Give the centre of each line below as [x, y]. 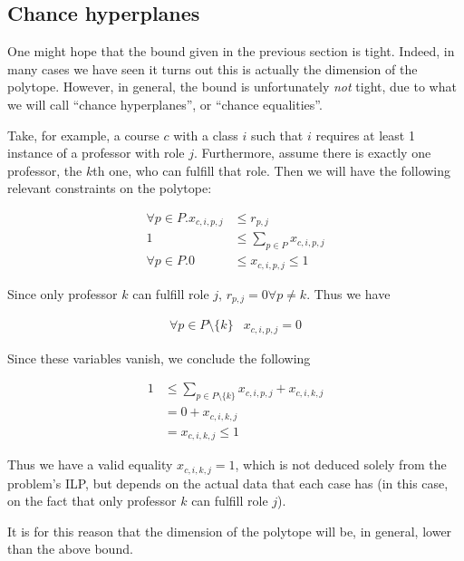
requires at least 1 [365, 135]
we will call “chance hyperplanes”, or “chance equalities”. [165, 104]
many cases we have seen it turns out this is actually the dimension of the [213, 68]
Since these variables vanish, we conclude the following [159, 358]
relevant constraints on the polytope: [110, 188]
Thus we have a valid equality [90, 464]
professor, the [45, 170]
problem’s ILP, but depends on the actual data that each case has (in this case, [228, 483]
